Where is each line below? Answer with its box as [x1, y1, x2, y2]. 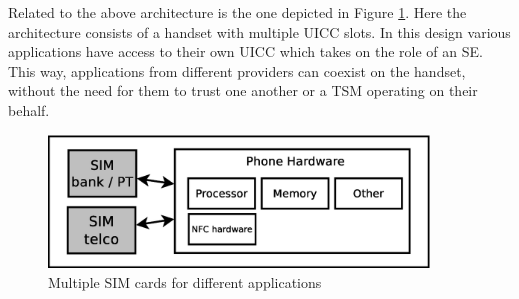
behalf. [8, 99, 50, 120]
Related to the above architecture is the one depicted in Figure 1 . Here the [8, 2, 467, 22]
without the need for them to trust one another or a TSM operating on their [8, 80, 478, 101]
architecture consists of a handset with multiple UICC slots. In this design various [8, 21, 511, 42]
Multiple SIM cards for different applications [48, 271, 322, 292]
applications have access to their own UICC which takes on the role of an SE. [8, 41, 483, 62]
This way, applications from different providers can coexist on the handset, [8, 60, 466, 81]
